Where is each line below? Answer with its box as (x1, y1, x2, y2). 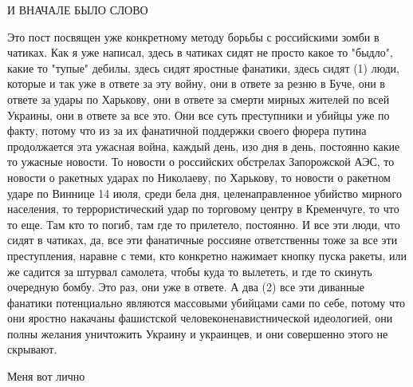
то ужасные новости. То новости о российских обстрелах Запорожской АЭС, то (7, 153, 395, 170)
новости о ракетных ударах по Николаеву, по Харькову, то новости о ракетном (7, 168, 391, 185)
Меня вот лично (7, 368, 85, 385)
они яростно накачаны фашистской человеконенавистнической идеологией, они (7, 310, 393, 326)
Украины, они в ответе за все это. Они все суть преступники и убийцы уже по (7, 106, 390, 123)
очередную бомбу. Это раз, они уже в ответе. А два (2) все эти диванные (7, 278, 364, 295)
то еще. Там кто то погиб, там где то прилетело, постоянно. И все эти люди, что (7, 215, 400, 232)
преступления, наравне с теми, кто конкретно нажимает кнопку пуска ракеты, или (7, 247, 407, 263)
